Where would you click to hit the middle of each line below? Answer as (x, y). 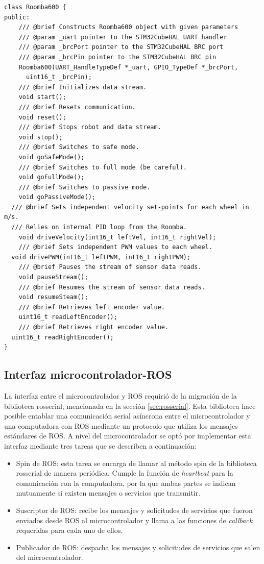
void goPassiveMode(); (57, 197)
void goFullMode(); (52, 177)
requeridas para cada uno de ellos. (69, 530)
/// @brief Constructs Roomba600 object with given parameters (128, 27)
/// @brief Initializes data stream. (83, 87)
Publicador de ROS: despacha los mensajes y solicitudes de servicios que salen (138, 547)
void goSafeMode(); (52, 157)
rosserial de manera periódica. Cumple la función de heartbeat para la (125, 473)
